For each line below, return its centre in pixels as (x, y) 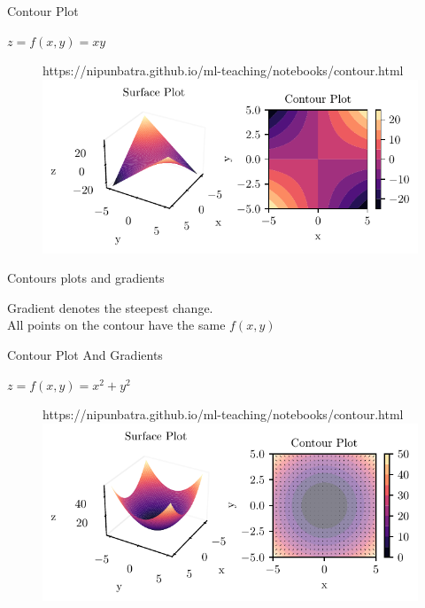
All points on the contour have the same (116, 325)
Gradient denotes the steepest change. (110, 307)
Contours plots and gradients (86, 278)
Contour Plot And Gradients (85, 355)
